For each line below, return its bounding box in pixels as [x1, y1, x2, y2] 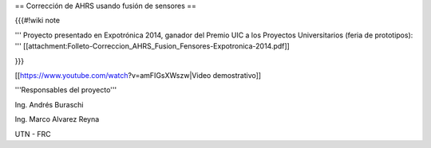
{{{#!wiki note [14, 16, 60, 25]
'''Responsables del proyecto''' [14, 85, 117, 95]
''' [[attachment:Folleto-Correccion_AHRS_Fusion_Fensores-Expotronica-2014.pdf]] [14, 41, 291, 51]
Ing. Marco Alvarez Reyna [14, 115, 100, 124]
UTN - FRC [14, 129, 51, 138]
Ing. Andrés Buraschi [14, 99, 84, 109]
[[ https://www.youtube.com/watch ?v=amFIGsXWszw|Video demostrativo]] [14, 70, 262, 80]
